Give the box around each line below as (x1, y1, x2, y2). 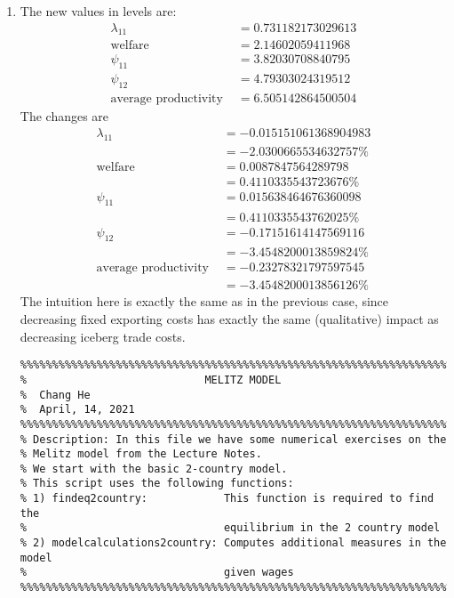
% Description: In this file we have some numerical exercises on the (20, 432, 447, 446)
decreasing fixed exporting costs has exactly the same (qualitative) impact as (20, 310, 439, 328)
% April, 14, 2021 (20, 403, 135, 416)
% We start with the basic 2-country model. (20, 462, 288, 475)
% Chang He (20, 388, 91, 401)
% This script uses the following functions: (20, 477, 294, 490)
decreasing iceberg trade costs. (20, 327, 186, 345)
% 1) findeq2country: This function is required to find (20, 492, 434, 505)
